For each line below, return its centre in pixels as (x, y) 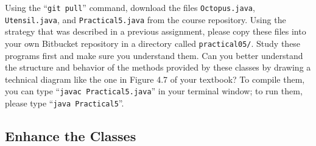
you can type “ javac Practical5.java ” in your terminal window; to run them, (154, 91)
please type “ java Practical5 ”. (65, 103)
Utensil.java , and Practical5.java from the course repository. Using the (146, 19)
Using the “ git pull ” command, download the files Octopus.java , (130, 7)
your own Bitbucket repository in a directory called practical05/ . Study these (153, 43)
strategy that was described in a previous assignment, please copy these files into (156, 31)
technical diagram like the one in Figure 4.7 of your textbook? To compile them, (155, 79)
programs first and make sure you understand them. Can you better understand (154, 55)
